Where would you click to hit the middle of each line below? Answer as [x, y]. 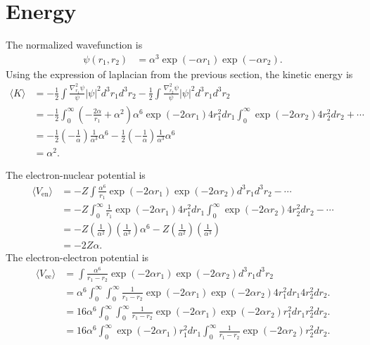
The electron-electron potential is [77, 257]
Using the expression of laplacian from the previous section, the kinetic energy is [179, 74]
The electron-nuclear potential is [76, 175]
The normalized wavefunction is [74, 45]
